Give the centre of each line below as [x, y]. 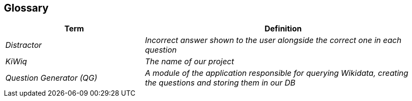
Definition [283, 29]
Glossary [26, 8]
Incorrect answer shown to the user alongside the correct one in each [273, 40]
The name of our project [189, 62]
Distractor [24, 45]
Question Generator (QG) [51, 78]
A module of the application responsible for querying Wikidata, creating [277, 73]
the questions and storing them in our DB [220, 83]
